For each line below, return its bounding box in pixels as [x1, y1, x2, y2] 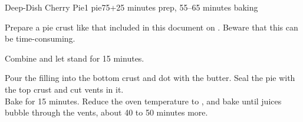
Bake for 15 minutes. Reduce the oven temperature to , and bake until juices [5, 94, 282, 107]
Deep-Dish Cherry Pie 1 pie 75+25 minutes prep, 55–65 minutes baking [5, 1, 258, 13]
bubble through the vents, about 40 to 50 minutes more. [5, 106, 208, 118]
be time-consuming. [5, 32, 75, 45]
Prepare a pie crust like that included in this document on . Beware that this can [5, 21, 298, 33]
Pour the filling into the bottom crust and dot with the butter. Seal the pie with [5, 72, 295, 84]
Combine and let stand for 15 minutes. [5, 52, 144, 64]
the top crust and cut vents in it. [5, 83, 124, 95]
